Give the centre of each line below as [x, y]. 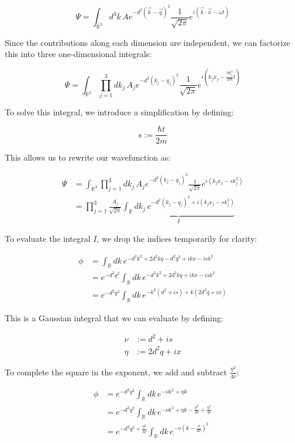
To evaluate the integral [48, 239]
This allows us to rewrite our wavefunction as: [88, 157]
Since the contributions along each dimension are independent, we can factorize [147, 42]
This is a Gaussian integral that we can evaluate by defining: [114, 318]
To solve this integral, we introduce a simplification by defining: [119, 111]
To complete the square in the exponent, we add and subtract [116, 372]
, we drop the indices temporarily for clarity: [177, 239]
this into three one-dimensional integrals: [78, 54]
